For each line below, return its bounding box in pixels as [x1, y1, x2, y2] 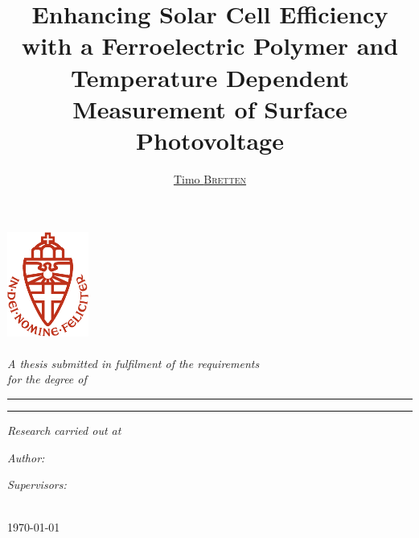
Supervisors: [7, 476, 67, 493]
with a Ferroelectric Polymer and [21, 29, 399, 62]
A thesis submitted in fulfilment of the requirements [7, 354, 260, 371]
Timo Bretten [173, 170, 247, 187]
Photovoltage [136, 123, 284, 156]
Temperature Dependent [71, 60, 349, 93]
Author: [7, 449, 45, 466]
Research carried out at [7, 422, 121, 439]
